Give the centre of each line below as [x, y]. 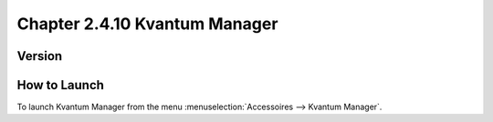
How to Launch [61, 85]
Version [40, 56]
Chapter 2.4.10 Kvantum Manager [147, 24]
